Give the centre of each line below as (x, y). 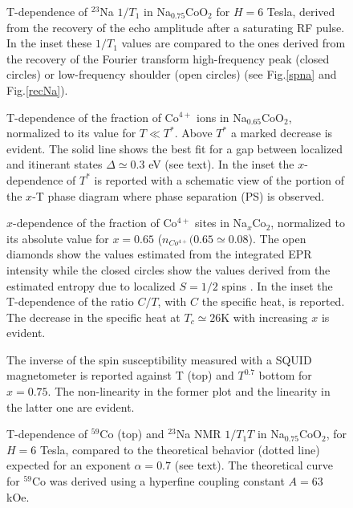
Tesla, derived (301, 11)
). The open (277, 238)
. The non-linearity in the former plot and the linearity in (189, 391)
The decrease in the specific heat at (93, 317)
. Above (193, 133)
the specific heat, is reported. (273, 301)
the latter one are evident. (71, 406)
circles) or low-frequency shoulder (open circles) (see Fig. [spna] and (172, 74)
